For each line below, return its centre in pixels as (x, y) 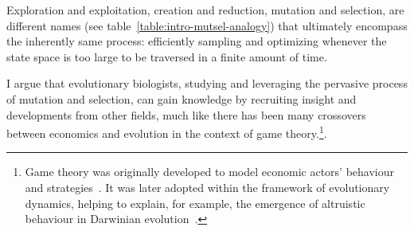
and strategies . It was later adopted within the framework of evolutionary (207, 187)
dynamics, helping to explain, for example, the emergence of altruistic (195, 203)
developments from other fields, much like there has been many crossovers (186, 114)
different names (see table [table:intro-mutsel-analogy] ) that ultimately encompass (207, 25)
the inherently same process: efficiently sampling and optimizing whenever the (197, 41)
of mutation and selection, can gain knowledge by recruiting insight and (182, 98)
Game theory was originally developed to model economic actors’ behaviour (209, 172)
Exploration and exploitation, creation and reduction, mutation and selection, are (205, 10)
